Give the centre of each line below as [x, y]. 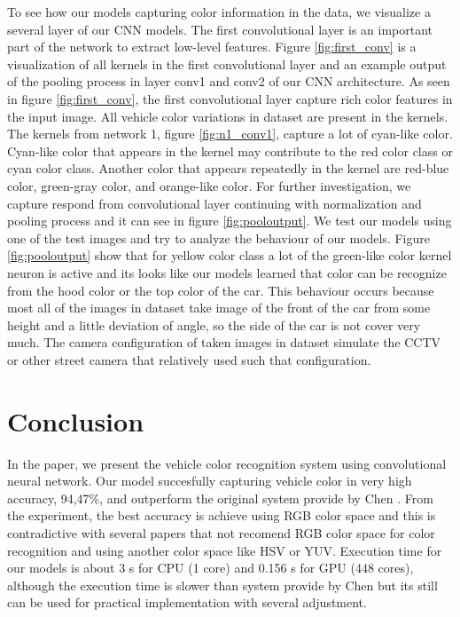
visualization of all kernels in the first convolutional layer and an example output [227, 63]
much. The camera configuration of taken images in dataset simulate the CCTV [224, 342]
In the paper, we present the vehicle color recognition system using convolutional [227, 463]
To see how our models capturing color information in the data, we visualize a [219, 12]
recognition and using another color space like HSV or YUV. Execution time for [225, 550]
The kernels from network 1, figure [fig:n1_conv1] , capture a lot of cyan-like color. [230, 134]
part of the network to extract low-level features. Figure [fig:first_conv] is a [212, 47]
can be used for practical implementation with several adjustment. [187, 602]
